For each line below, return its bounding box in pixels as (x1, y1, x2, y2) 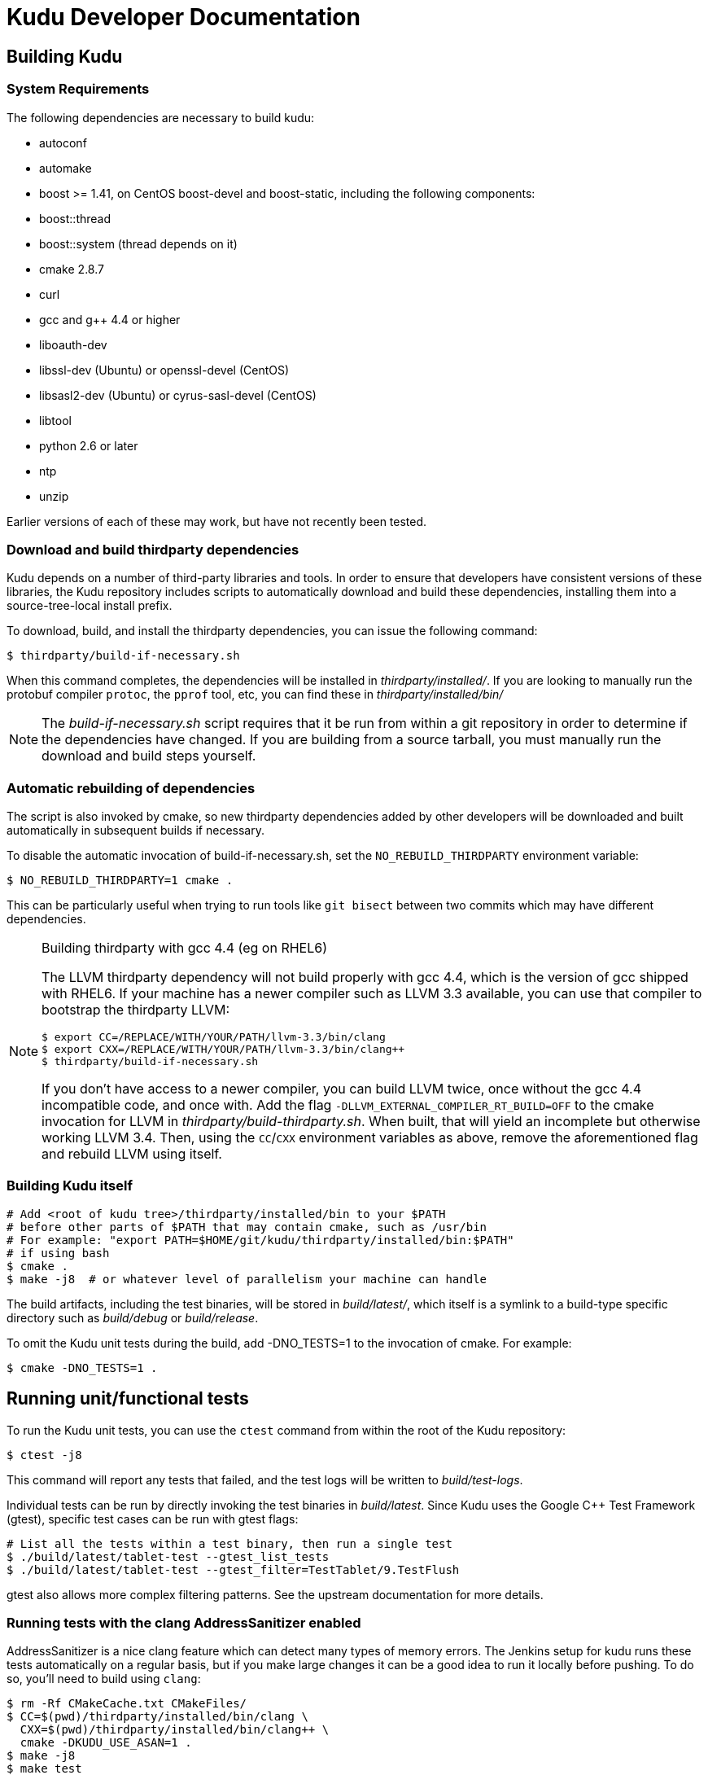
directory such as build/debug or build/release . (7, 1310, 259, 1325)
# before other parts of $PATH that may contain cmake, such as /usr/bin (7, 1220, 487, 1234)
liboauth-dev (39, 337, 107, 352)
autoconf (39, 135, 87, 150)
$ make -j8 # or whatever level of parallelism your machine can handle (7, 1272, 487, 1286)
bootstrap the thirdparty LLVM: (42, 1001, 230, 1019)
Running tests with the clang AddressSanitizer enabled (7, 1615, 361, 1632)
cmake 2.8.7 (39, 261, 104, 276)
